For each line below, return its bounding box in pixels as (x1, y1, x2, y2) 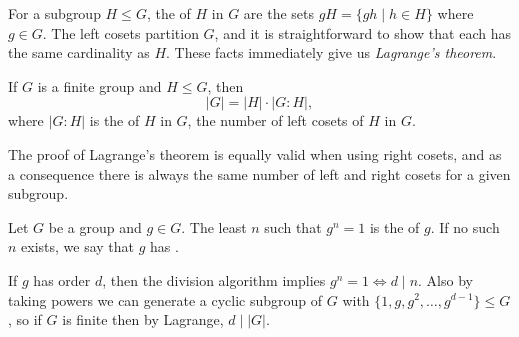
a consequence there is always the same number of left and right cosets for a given (8, 163, 511, 184)
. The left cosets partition (42, 22, 199, 43)
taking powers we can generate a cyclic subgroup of (8, 289, 323, 310)
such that (264, 216, 322, 237)
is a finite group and (37, 75, 162, 96)
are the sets (243, 3, 315, 23)
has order (33, 269, 91, 290)
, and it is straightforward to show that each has (214, 22, 511, 43)
